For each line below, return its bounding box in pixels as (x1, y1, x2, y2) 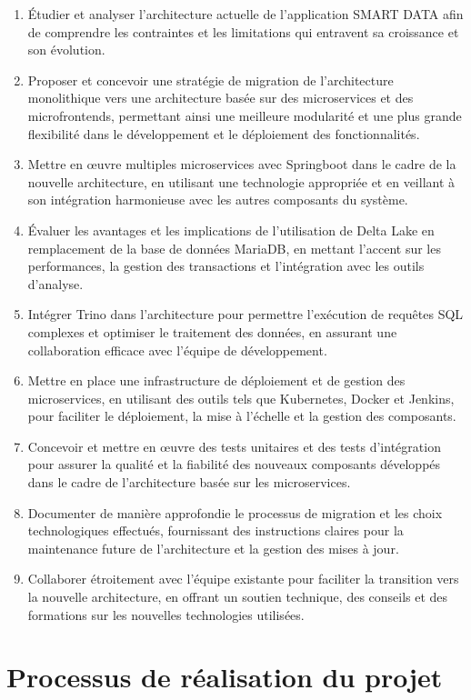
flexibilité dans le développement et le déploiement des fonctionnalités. (27, 124, 420, 143)
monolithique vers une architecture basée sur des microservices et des (27, 88, 414, 107)
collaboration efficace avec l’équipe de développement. (27, 340, 327, 359)
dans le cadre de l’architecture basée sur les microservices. (27, 473, 351, 492)
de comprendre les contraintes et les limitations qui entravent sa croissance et (27, 22, 459, 41)
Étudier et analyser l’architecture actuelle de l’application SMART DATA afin (27, 5, 464, 23)
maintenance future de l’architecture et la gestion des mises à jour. (27, 538, 399, 557)
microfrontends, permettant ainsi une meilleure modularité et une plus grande (27, 105, 462, 125)
